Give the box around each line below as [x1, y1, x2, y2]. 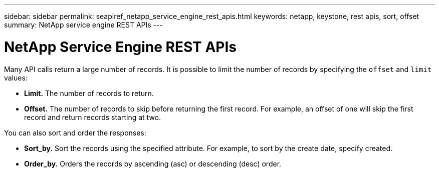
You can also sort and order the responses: [4, 128, 146, 137]
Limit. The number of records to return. [24, 88, 154, 97]
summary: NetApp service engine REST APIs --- [4, 20, 163, 29]
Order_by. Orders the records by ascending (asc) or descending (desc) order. [24, 159, 282, 168]
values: [4, 73, 28, 82]
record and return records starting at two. [24, 112, 161, 121]
